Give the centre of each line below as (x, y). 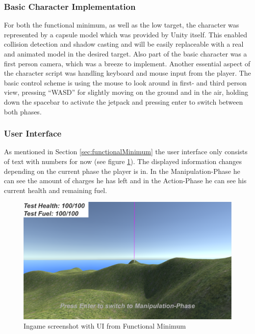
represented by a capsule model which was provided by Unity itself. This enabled (126, 34)
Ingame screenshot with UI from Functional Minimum (105, 326)
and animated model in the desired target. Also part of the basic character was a (126, 54)
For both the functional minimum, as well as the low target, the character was (122, 25)
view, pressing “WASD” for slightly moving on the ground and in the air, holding (126, 92)
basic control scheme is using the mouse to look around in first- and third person (126, 82)
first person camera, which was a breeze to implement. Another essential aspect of (127, 63)
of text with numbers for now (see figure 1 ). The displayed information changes (123, 161)
